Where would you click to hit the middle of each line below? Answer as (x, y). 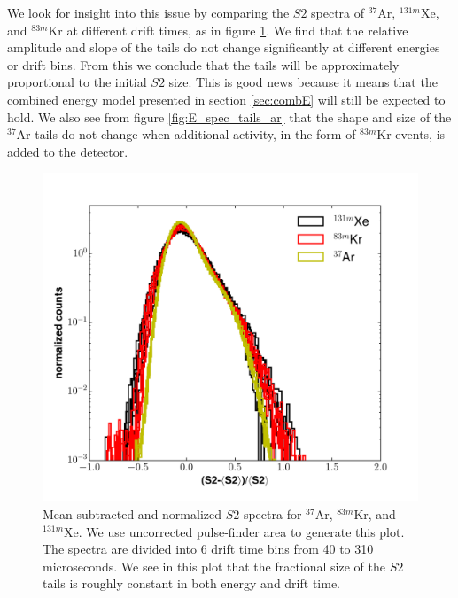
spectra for (272, 513)
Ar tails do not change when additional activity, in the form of (186, 134)
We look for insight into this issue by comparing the (148, 12)
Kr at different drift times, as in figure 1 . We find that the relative (228, 30)
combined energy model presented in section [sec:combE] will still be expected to (226, 99)
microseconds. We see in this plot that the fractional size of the (214, 566)
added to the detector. (68, 151)
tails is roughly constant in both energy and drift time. (191, 583)
